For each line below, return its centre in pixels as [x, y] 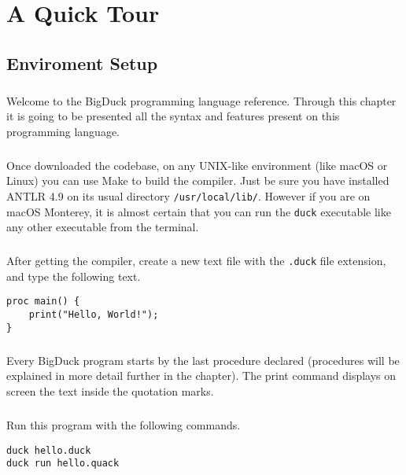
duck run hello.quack [63, 464]
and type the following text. [74, 276]
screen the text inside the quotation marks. [110, 390]
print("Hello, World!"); [94, 315]
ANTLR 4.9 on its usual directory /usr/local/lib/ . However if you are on [188, 195]
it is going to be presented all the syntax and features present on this [173, 116]
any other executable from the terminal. [103, 227]
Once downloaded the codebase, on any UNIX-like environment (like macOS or [197, 165]
